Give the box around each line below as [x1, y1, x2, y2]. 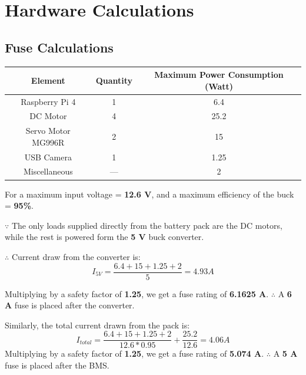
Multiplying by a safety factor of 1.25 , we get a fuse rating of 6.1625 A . [5, 287, 269, 300]
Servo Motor [25, 124, 71, 137]
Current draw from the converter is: [11, 250, 141, 262]
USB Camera [24, 150, 72, 163]
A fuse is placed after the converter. [5, 299, 135, 311]
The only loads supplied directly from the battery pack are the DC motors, [11, 219, 282, 231]
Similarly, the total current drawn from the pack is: [5, 318, 190, 331]
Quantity [95, 74, 133, 86]
